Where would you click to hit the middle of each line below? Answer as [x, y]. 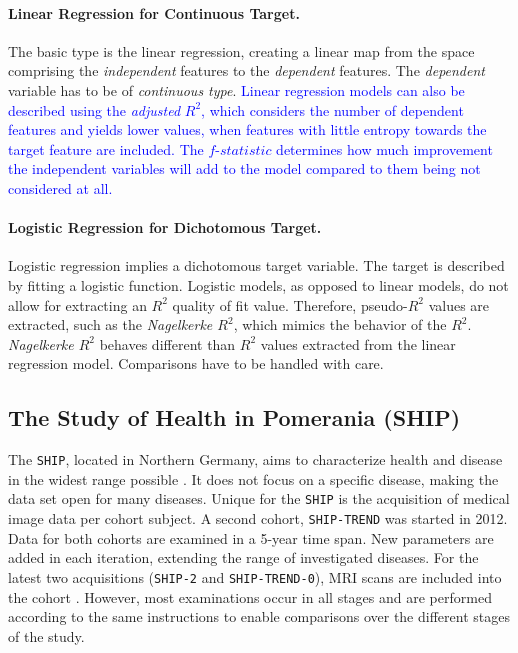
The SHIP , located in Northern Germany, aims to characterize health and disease [255, 459]
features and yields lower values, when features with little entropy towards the [247, 129]
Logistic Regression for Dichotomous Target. [165, 227]
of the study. [46, 635]
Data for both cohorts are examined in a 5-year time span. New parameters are [251, 537]
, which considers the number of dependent [332, 109]
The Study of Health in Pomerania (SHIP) [234, 417]
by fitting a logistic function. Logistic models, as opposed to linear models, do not [258, 284]
